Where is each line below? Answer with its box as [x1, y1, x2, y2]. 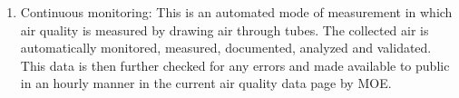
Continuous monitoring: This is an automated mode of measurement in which [20, 3, 453, 21]
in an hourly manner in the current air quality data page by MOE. [20, 73, 392, 93]
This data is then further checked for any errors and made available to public [20, 55, 450, 74]
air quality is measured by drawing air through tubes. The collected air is [20, 20, 429, 39]
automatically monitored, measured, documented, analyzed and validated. [20, 38, 432, 57]
